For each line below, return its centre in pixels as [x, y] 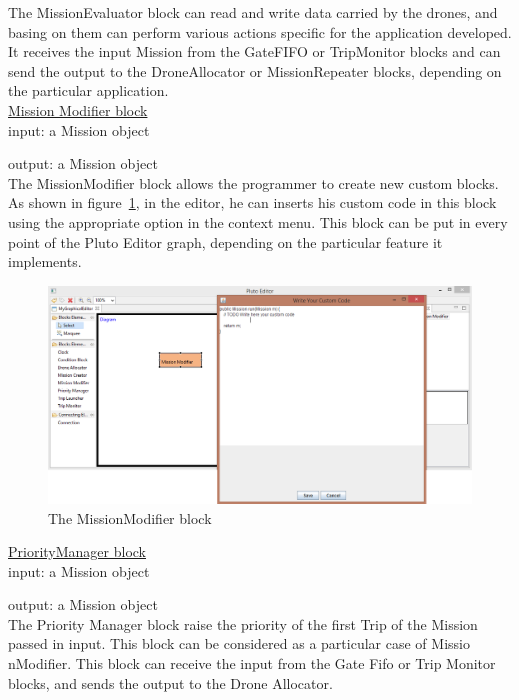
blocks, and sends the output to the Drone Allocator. [170, 682]
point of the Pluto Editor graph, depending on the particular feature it [225, 241]
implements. [45, 261]
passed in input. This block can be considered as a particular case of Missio [239, 643]
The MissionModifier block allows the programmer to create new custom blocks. [253, 182]
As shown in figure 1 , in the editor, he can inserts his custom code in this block [252, 202]
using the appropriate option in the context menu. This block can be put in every [258, 221]
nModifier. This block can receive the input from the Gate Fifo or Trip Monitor [252, 663]
